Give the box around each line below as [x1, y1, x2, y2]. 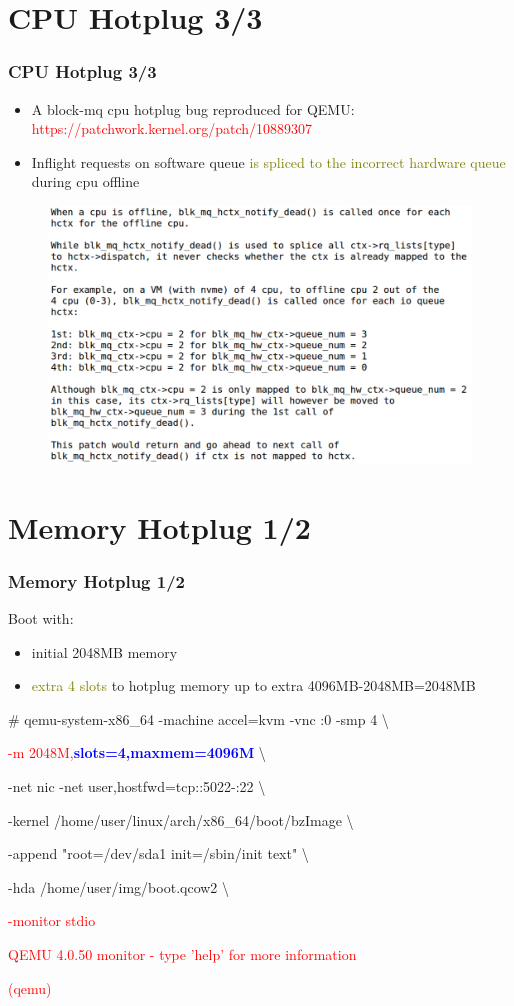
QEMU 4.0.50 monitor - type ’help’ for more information [8, 944, 357, 965]
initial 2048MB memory [31, 641, 178, 662]
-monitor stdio [8, 910, 96, 931]
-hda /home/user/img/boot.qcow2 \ [8, 876, 230, 897]
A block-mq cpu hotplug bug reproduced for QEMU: [31, 98, 355, 119]
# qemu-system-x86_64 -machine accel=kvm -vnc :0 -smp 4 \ [8, 708, 389, 729]
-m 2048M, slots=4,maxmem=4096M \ [8, 742, 266, 763]
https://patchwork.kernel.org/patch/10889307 [31, 118, 313, 139]
